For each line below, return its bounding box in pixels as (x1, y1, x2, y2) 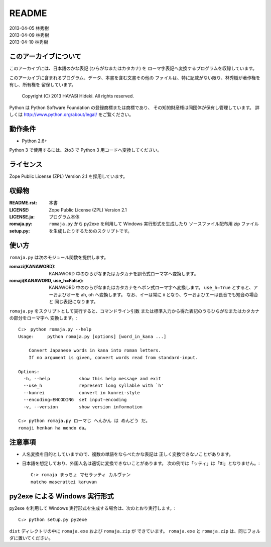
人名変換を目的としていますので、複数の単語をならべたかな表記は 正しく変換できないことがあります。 (22, 451, 233, 457)
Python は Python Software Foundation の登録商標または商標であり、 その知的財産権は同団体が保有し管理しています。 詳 (9, 104, 260, 111)
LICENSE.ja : (9, 214, 35, 220)
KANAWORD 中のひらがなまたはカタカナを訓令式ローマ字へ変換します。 (49, 270, 199, 276)
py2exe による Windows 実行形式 (9, 492, 114, 500)
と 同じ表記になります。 (49, 299, 98, 305)
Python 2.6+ (22, 138, 48, 144)
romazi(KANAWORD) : (9, 264, 56, 270)
